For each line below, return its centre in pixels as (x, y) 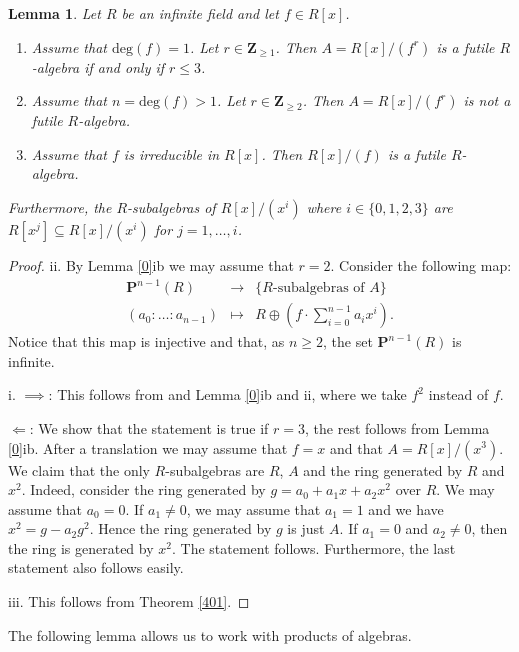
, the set (348, 341)
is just (306, 528)
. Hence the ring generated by (180, 528)
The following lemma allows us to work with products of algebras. (210, 634)
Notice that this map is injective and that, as (146, 341)
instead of (458, 394)
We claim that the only (79, 469)
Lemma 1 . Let (54, 13)
